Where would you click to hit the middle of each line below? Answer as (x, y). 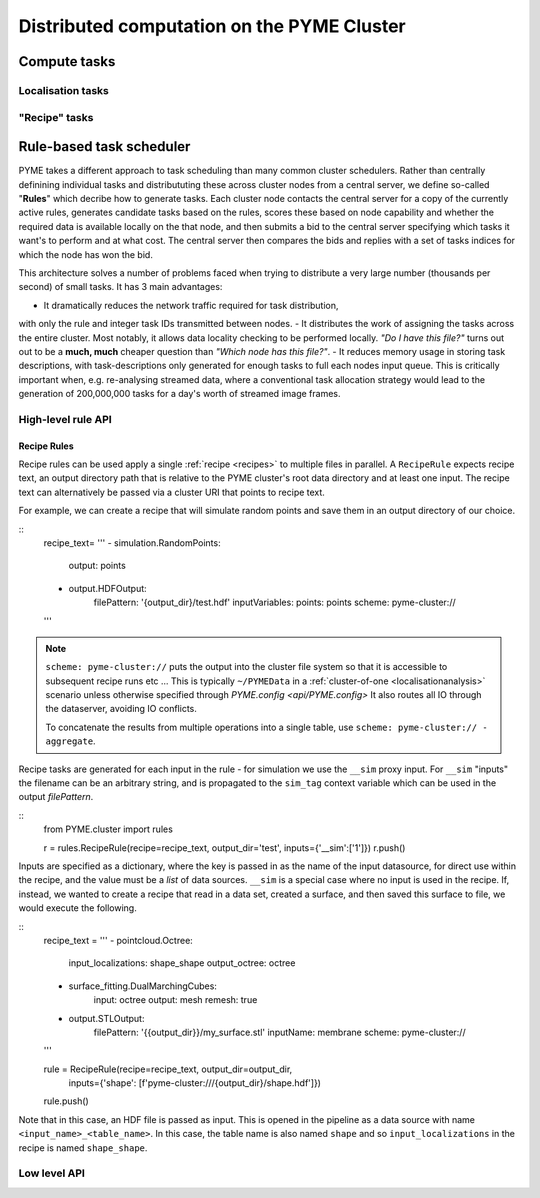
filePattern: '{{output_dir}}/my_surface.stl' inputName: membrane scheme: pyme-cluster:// (279, 1032)
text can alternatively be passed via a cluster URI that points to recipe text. (171, 492)
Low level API (51, 1173)
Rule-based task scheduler (104, 146)
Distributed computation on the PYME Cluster (212, 26)
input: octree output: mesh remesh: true (175, 1000)
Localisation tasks (63, 90)
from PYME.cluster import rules (108, 829)
